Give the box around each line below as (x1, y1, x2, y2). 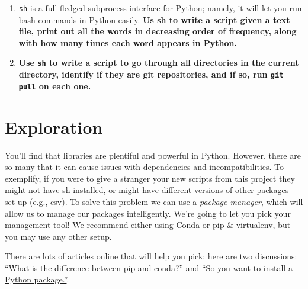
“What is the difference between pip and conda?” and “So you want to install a (5, 261, 293, 274)
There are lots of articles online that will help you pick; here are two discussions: (5, 250, 297, 262)
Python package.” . (5, 273, 69, 285)
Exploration (5, 114, 103, 139)
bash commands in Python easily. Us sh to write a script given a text (18, 13, 290, 25)
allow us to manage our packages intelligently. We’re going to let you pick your (5, 207, 291, 219)
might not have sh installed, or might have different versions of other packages (5, 184, 289, 196)
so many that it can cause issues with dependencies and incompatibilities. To (5, 160, 284, 173)
